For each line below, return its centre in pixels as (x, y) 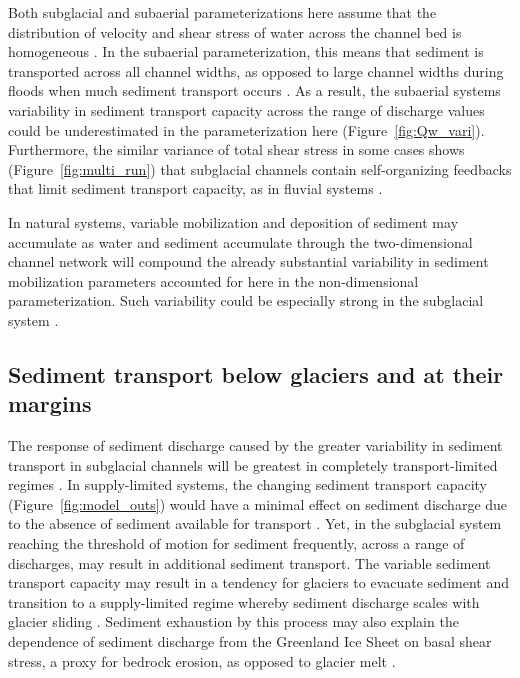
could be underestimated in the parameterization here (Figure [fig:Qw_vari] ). (246, 129)
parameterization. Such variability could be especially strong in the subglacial (246, 300)
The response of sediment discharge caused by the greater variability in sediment (255, 445)
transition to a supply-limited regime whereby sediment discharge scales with (244, 601)
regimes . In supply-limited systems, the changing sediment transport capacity (247, 484)
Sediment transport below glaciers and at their (256, 373)
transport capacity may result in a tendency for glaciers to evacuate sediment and (258, 582)
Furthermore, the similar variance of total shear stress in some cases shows (236, 149)
